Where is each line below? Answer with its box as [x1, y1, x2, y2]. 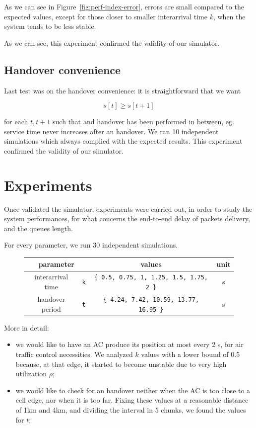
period [41, 303, 61, 314]
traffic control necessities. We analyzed [15, 348, 133, 359]
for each [4, 116, 28, 127]
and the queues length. [4, 223, 73, 233]
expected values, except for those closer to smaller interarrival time [4, 11, 207, 21]
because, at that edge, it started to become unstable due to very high [15, 358, 227, 369]
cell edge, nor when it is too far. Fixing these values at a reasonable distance [15, 395, 249, 405]
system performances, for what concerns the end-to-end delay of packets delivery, [4, 213, 250, 224]
